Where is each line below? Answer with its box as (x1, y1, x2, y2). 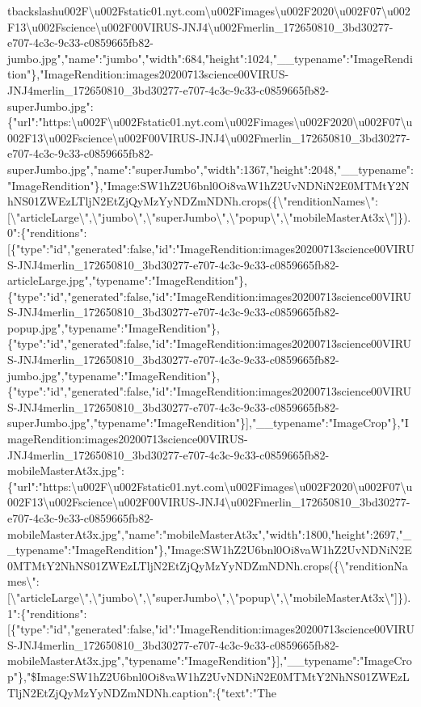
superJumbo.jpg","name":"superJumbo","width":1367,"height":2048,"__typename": (7, 160, 414, 177)
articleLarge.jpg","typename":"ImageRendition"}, (7, 272, 247, 289)
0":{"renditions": (7, 224, 87, 241)
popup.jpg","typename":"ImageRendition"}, (7, 319, 220, 336)
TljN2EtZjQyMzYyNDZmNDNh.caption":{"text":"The (7, 684, 277, 701)
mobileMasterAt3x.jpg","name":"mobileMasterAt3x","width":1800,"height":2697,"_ (7, 525, 412, 542)
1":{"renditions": (7, 604, 87, 621)
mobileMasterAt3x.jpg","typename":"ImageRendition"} (7, 652, 277, 669)
